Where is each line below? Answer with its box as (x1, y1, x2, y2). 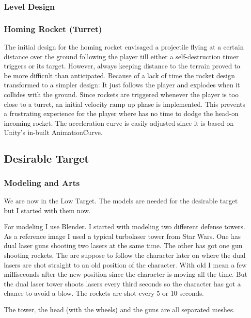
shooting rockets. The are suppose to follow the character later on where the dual (4, 250, 246, 260)
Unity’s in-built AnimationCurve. (4, 127, 103, 137)
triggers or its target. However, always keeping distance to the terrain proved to (4, 61, 240, 71)
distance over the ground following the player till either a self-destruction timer (4, 51, 239, 61)
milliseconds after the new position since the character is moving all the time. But (4, 269, 248, 279)
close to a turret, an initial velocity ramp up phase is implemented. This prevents (4, 99, 245, 109)
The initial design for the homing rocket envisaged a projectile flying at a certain (4, 42, 244, 52)
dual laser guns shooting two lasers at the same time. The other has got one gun (4, 240, 243, 251)
